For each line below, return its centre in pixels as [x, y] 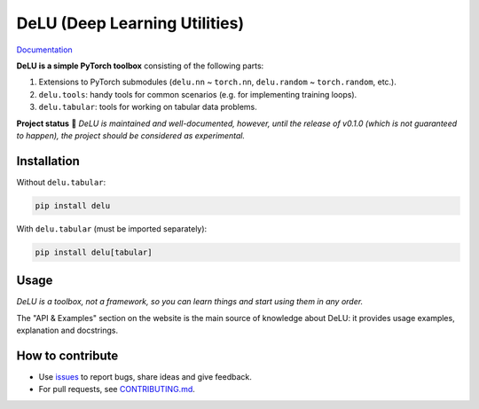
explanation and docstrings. [67, 330]
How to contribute [67, 355]
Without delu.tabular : [61, 182]
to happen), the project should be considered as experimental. [131, 135]
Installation [48, 161]
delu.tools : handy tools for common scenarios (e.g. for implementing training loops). [198, 94]
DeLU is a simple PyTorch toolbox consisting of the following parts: [140, 66]
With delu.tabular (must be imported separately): [112, 228]
